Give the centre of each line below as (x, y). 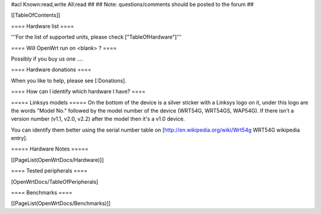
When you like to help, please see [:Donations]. (69, 81)
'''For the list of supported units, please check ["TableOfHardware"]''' (96, 37)
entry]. (19, 138)
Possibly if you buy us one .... (47, 59)
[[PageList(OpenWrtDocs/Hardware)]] (57, 159)
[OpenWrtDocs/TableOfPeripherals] (55, 181)
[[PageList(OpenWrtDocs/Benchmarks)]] (61, 203)
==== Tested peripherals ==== (49, 171)
